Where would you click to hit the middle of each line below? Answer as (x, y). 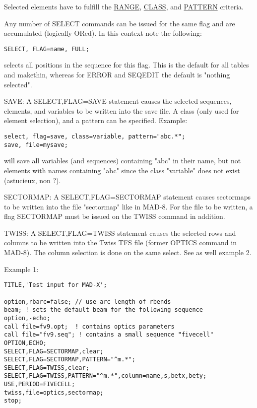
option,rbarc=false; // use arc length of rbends (88, 302)
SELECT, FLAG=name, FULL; (47, 49)
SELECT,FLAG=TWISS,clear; (47, 368)
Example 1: (21, 269)
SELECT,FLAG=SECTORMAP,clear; (54, 351)
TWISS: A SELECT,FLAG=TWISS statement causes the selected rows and (120, 233)
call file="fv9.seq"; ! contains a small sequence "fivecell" (109, 335)
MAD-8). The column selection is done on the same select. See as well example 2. (128, 252)
